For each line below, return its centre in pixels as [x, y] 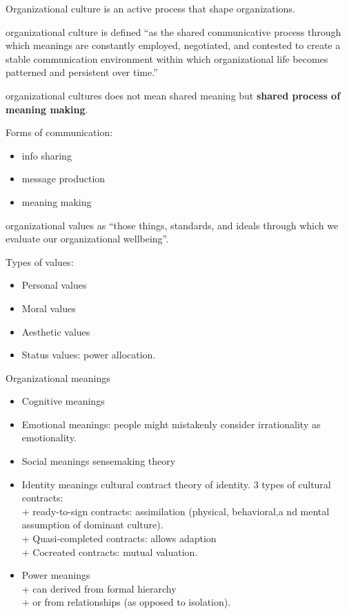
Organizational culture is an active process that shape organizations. [150, 8]
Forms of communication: [59, 132]
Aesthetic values [56, 331]
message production [63, 179]
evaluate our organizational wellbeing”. [87, 239]
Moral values [49, 308]
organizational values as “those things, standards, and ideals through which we [172, 225]
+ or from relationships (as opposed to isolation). [126, 602]
